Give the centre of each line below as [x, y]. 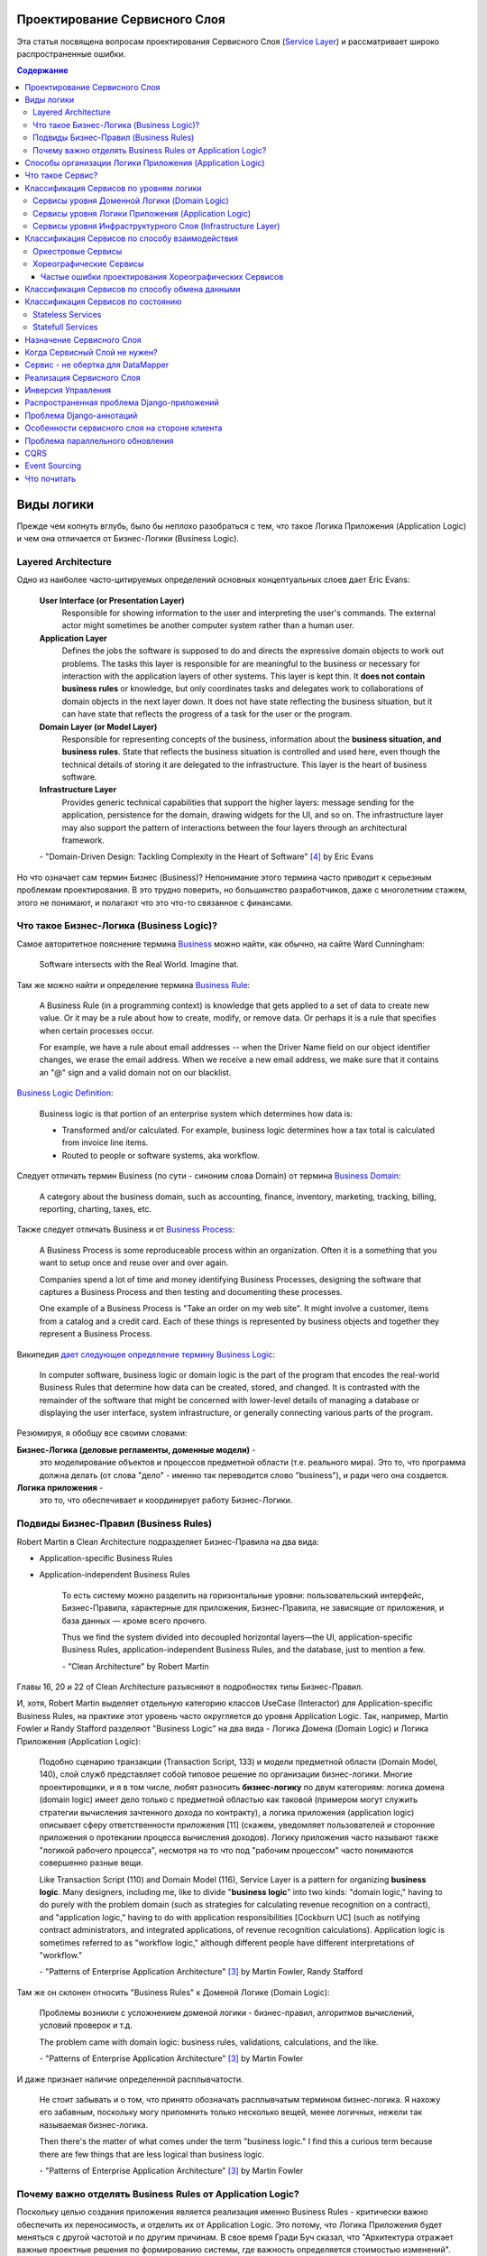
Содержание [42, 70]
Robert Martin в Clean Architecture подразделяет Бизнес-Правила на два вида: [168, 1541]
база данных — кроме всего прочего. [134, 1621]
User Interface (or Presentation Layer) [112, 600]
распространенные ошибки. [71, 53]
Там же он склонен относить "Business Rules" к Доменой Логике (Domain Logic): [173, 1992]
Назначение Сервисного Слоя [83, 339]
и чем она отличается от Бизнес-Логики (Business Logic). [128, 539]
